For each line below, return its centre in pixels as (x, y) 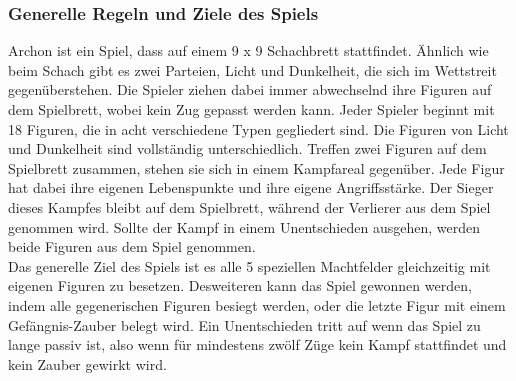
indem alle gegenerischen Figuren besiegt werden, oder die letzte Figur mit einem (257, 304)
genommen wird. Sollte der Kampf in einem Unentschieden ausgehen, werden (244, 226)
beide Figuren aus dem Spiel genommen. (132, 246)
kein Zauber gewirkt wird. (87, 363)
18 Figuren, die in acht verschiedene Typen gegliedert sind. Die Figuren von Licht (258, 128)
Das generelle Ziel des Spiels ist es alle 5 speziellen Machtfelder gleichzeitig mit (249, 265)
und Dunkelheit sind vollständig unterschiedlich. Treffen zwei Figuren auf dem (247, 148)
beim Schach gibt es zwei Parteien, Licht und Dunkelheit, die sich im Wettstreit (252, 69)
